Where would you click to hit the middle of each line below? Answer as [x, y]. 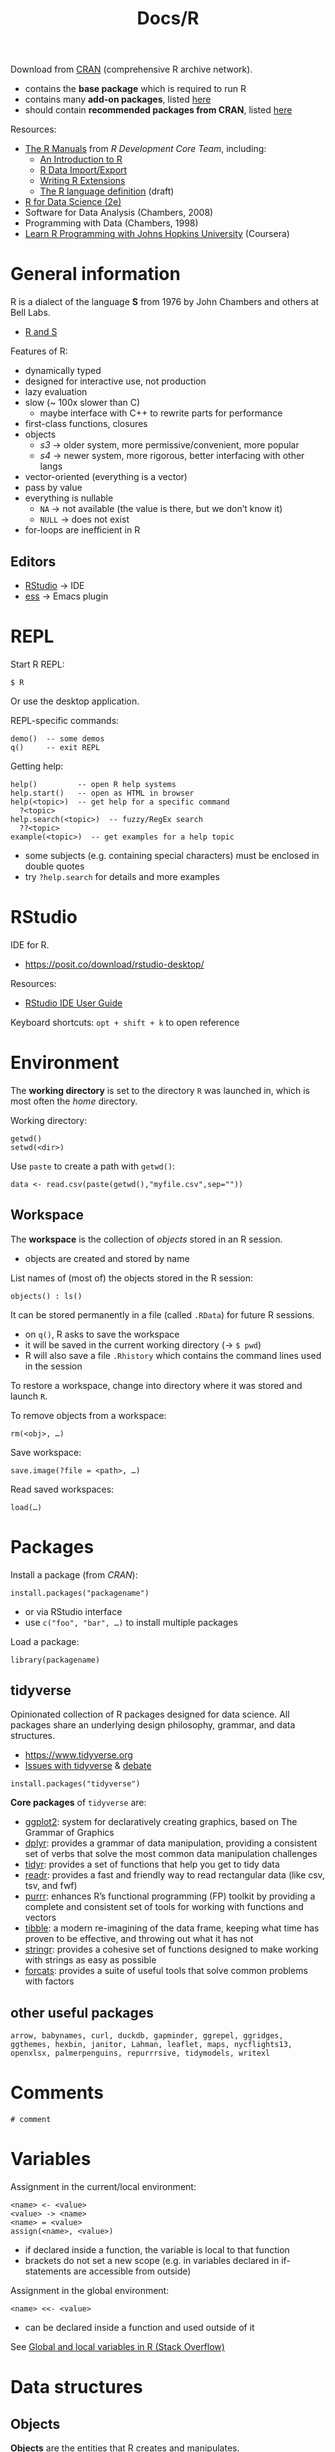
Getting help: [37, 766]
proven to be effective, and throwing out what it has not [139, 1939]
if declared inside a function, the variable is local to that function [157, 2250]
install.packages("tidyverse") [75, 1784]
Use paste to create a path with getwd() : [93, 1166]
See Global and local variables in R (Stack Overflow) [117, 2346]
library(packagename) [55, 1660]
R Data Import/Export [83, 170]
